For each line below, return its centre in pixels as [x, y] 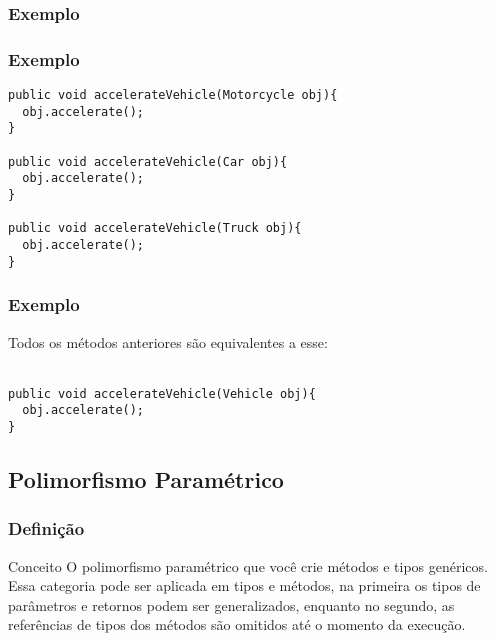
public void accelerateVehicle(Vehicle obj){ [162, 393]
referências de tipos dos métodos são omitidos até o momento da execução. [237, 624]
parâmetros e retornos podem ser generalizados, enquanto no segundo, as [231, 604]
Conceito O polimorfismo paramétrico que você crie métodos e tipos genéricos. [248, 565]
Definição [46, 528]
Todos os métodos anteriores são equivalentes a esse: [168, 341]
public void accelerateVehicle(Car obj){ [148, 161]
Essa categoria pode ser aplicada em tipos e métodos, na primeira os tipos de [244, 585]
